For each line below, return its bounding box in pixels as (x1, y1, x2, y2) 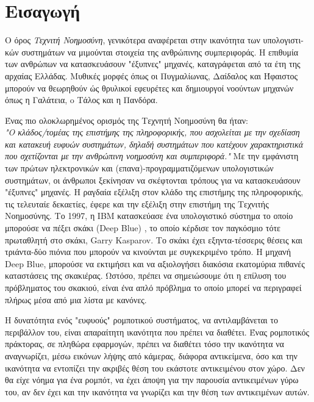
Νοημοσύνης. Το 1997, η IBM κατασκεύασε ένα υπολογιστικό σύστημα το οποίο (5, 209, 293, 222)
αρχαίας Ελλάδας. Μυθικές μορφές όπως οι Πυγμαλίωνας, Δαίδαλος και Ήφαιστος (5, 69, 298, 82)
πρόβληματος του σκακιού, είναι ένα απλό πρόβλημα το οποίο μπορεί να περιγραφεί (5, 281, 302, 293)
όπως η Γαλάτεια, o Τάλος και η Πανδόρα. (5, 93, 158, 106)
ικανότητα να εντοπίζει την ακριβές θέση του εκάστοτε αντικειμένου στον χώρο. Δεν (5, 361, 305, 374)
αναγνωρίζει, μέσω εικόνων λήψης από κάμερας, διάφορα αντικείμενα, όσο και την (5, 349, 298, 362)
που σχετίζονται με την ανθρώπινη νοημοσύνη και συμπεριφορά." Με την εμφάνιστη (5, 149, 299, 162)
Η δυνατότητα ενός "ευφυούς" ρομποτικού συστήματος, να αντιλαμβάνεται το (5, 314, 278, 326)
